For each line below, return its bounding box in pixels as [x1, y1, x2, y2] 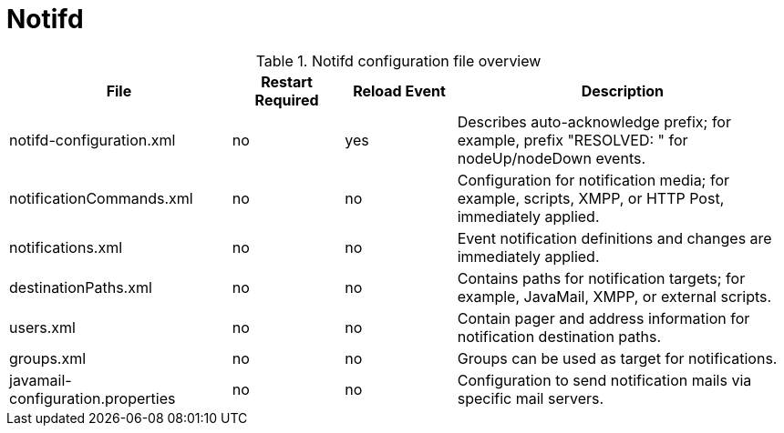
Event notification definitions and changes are [457, 228, 772, 247]
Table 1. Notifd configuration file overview [255, 51, 542, 70]
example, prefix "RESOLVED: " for [457, 130, 688, 149]
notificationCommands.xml [9, 188, 193, 207]
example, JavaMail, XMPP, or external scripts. [457, 287, 772, 306]
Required [254, 90, 319, 109]
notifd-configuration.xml [9, 130, 176, 149]
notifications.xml [9, 237, 123, 257]
